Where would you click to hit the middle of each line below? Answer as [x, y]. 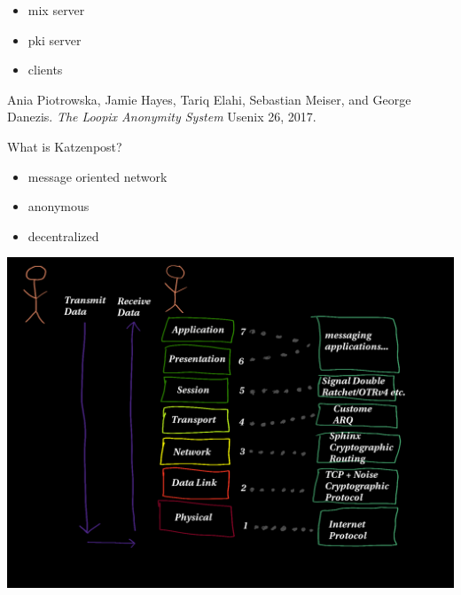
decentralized [63, 235]
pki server [55, 39]
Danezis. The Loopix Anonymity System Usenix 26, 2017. [162, 117]
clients [45, 70]
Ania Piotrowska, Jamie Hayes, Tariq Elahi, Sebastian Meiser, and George [209, 99]
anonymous [59, 206]
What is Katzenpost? [65, 146]
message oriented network [98, 176]
